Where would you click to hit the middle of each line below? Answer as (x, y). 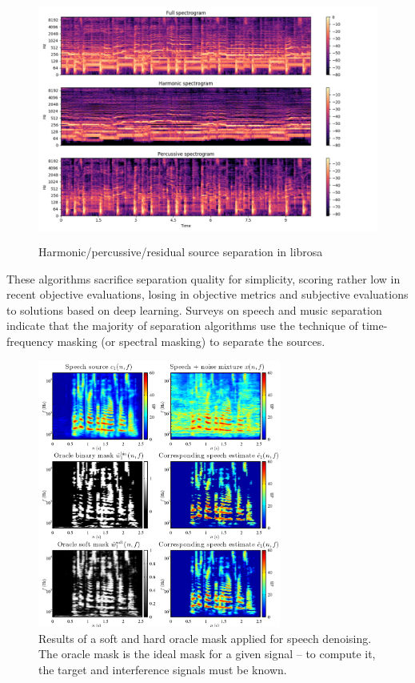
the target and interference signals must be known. (163, 669)
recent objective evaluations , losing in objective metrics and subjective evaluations (207, 294)
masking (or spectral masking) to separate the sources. (191, 341)
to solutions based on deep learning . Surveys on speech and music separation (194, 309)
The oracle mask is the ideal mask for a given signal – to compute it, (207, 654)
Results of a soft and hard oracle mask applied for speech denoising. (205, 638)
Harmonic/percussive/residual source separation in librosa (181, 251)
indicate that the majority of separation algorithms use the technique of (182, 325)
